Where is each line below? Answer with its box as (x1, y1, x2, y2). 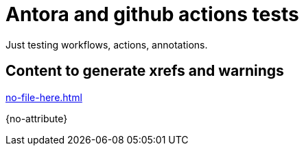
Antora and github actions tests (5, 3, 299, 26)
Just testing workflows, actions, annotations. (5, 38, 208, 51)
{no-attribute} (5, 112, 68, 124)
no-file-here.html (5, 91, 82, 103)
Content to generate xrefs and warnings (5, 62, 284, 80)
